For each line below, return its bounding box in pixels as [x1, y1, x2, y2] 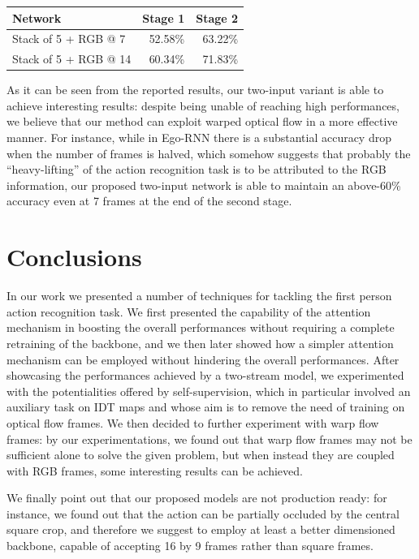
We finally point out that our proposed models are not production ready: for [6, 489, 387, 506]
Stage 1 [142, 9, 185, 26]
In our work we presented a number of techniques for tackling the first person [6, 287, 392, 304]
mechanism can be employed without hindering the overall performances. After [6, 350, 400, 368]
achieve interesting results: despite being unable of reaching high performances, [6, 97, 400, 114]
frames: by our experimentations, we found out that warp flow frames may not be [6, 430, 413, 447]
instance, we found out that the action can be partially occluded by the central [6, 505, 400, 522]
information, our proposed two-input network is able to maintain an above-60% [6, 176, 401, 193]
